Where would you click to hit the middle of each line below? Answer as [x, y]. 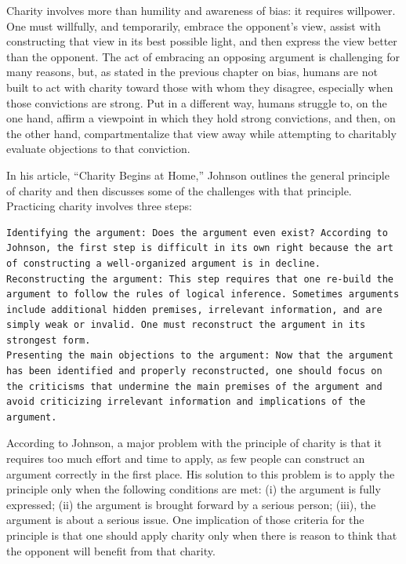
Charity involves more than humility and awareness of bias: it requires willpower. [201, 10]
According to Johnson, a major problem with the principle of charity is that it [194, 443]
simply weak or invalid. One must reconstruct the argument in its [186, 325]
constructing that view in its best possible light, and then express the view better [202, 41]
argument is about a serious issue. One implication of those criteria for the [185, 520]
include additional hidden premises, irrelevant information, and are [194, 309]
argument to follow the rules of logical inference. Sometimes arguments [203, 295]
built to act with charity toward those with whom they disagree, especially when [200, 87]
